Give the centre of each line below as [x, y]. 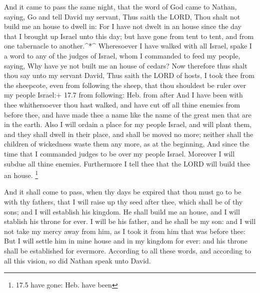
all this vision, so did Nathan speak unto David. [77, 260]
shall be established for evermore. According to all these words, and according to [128, 250]
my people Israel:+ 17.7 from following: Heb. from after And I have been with [123, 95]
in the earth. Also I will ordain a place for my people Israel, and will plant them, [128, 124]
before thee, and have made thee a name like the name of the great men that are [128, 114]
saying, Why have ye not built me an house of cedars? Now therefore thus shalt [126, 65]
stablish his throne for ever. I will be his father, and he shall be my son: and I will [130, 221]
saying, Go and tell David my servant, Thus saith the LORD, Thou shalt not [122, 16]
